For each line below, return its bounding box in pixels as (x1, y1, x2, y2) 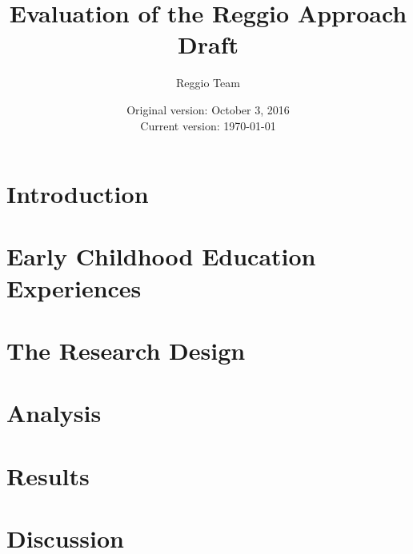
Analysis (6, 397, 102, 429)
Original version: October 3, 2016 (126, 101, 290, 118)
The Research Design (6, 334, 246, 367)
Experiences (6, 271, 142, 304)
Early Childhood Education (6, 240, 316, 273)
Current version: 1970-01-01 (140, 117, 276, 134)
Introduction (6, 177, 149, 210)
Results (6, 459, 90, 492)
